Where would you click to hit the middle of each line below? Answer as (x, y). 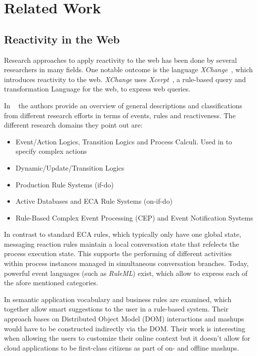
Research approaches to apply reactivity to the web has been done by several (121, 60)
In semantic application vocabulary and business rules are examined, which (118, 299)
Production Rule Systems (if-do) (64, 184)
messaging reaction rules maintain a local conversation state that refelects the (122, 244)
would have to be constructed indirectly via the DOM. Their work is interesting (125, 328)
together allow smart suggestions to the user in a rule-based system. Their (116, 309)
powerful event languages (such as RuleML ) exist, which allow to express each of (126, 273)
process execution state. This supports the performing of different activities (118, 253)
